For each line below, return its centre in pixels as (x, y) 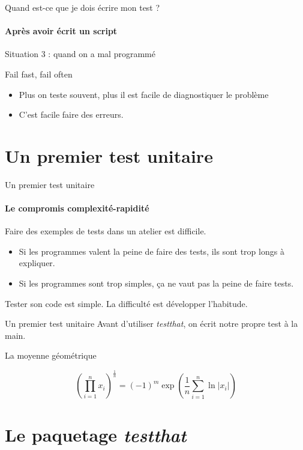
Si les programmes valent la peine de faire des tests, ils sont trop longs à (151, 251)
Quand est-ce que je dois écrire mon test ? (82, 7)
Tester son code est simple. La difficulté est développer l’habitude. (126, 303)
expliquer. (37, 263)
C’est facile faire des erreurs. (71, 114)
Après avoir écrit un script (61, 31)
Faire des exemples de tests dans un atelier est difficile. (106, 231)
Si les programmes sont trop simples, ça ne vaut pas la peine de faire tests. (156, 283)
